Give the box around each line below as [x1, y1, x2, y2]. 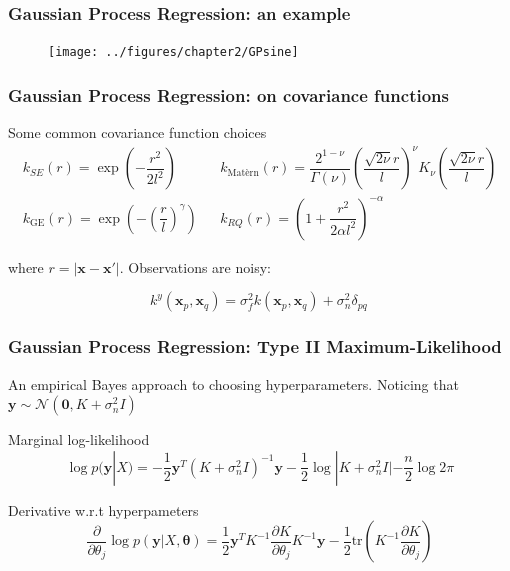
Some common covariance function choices [8, 122, 267, 143]
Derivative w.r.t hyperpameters [8, 499, 199, 520]
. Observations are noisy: [119, 256, 271, 277]
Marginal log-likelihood [8, 429, 150, 450]
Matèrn [227, 167, 259, 178]
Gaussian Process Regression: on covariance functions [8, 82, 449, 107]
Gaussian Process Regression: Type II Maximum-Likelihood [8, 334, 502, 359]
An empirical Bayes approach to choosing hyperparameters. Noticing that [8, 373, 459, 394]
